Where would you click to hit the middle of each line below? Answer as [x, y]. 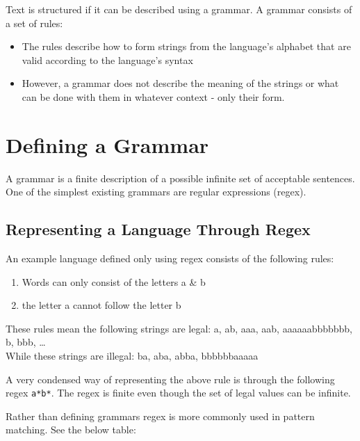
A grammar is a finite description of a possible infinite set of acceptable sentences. [180, 178]
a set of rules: [34, 23]
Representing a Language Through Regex [158, 229]
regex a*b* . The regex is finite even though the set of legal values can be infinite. [178, 393]
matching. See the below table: [71, 430]
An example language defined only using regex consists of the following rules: [170, 258]
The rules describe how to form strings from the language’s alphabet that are [186, 46]
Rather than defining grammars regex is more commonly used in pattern [160, 416]
